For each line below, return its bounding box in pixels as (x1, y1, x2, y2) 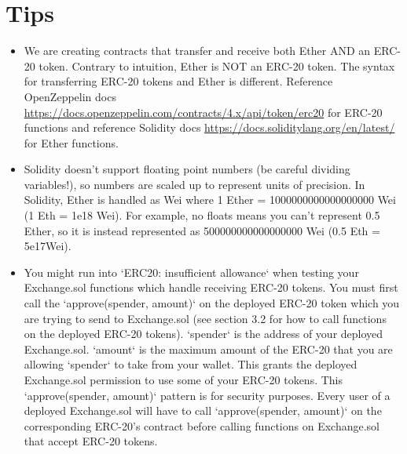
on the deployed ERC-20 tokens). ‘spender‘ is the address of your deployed (24, 325, 383, 342)
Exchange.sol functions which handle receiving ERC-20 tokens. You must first (24, 279, 398, 296)
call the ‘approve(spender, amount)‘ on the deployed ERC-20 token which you (24, 295, 400, 311)
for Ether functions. (24, 134, 119, 151)
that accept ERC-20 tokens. (24, 433, 158, 449)
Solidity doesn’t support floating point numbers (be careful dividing (24, 161, 350, 177)
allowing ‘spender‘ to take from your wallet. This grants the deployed (24, 356, 357, 372)
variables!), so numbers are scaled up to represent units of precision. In (24, 176, 365, 192)
